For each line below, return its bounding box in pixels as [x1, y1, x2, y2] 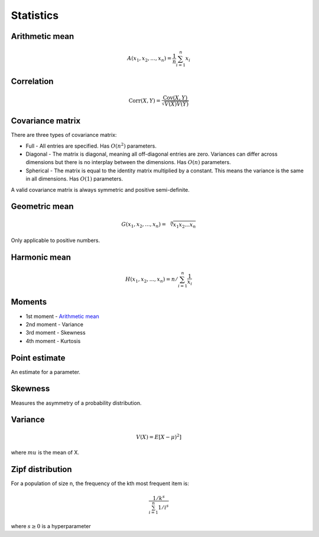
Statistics [11, 9, 59, 22]
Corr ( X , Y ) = [128, 97, 161, 104]
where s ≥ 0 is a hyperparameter [11, 522, 91, 529]
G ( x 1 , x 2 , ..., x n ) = [121, 221, 167, 229]
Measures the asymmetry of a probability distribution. [11, 399, 142, 407]
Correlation [11, 76, 54, 86]
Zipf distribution [11, 464, 72, 474]
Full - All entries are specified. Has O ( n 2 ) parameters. [25, 142, 157, 149]
